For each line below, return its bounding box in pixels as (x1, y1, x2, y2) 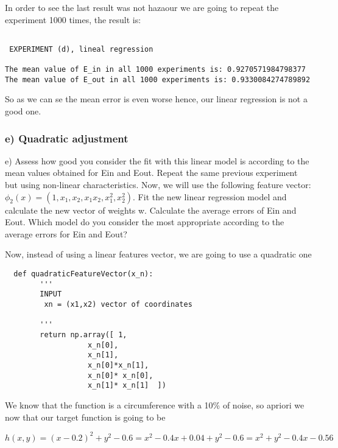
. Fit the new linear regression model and (133, 190, 287, 203)
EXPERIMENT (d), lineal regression (9, 44, 153, 54)
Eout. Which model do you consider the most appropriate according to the (5, 215, 284, 228)
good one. (5, 105, 41, 117)
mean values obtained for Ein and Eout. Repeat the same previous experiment (5, 166, 298, 179)
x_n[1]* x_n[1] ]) (88, 381, 166, 390)
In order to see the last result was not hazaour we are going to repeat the (5, 1, 279, 13)
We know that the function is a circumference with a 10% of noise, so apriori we (5, 398, 305, 411)
